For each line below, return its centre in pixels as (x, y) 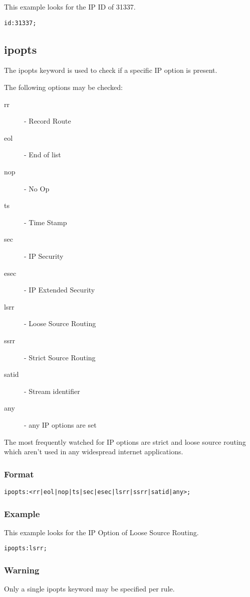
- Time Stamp (46, 222)
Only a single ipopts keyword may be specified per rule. (89, 589)
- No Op (37, 188)
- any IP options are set (60, 424)
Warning (22, 570)
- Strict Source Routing (60, 357)
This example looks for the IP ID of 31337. (70, 7)
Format (19, 474)
